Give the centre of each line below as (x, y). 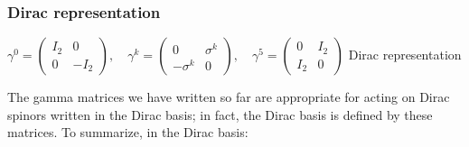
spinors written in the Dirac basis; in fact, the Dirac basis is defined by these (220, 114)
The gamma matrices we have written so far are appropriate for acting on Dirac (229, 97)
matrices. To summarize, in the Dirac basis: (128, 132)
